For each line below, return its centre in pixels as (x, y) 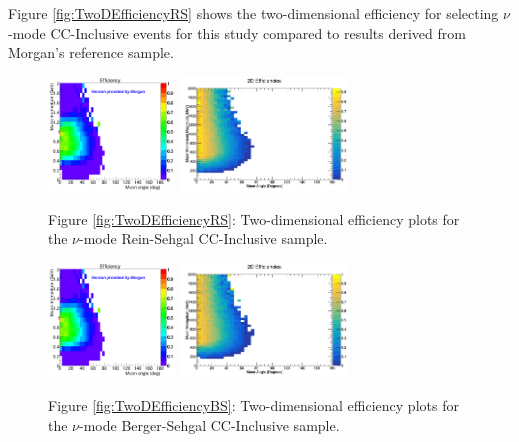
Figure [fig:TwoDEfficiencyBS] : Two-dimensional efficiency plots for (253, 405)
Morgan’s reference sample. (91, 52)
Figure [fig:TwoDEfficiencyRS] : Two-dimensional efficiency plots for (254, 218)
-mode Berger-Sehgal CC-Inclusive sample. (209, 424)
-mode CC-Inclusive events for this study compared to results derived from (237, 32)
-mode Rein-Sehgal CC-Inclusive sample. (203, 238)
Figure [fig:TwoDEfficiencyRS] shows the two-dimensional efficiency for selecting (253, 13)
